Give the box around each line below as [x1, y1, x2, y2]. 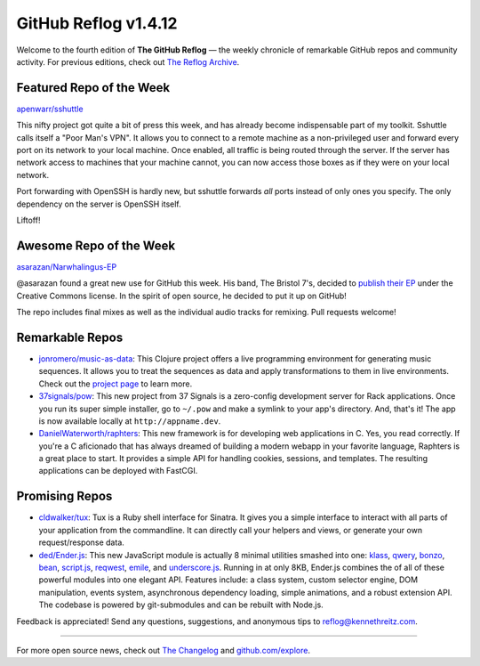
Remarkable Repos [16, 329, 124, 345]
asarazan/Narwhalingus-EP [16, 261, 117, 272]
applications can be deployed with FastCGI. [38, 466, 198, 476]
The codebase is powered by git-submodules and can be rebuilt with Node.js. [38, 599, 324, 610]
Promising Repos [16, 489, 113, 504]
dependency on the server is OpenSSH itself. [16, 199, 181, 209]
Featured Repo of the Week [16, 80, 171, 95]
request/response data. [38, 537, 124, 548]
